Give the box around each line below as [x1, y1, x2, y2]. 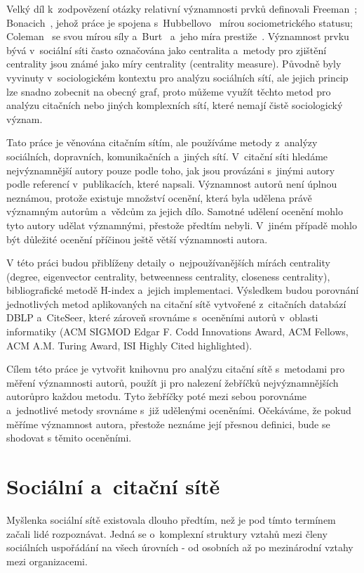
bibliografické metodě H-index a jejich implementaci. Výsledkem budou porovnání [6, 283, 359, 297]
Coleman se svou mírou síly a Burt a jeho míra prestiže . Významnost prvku [6, 29, 349, 44]
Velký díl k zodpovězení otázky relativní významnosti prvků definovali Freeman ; [6, 1, 358, 15]
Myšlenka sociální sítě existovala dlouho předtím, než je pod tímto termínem [6, 512, 336, 527]
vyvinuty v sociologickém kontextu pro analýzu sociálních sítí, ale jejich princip [6, 70, 349, 84]
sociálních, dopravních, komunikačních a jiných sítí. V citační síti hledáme [6, 148, 328, 163]
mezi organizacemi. [6, 553, 88, 568]
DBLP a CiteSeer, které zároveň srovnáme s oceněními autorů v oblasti [6, 310, 318, 325]
